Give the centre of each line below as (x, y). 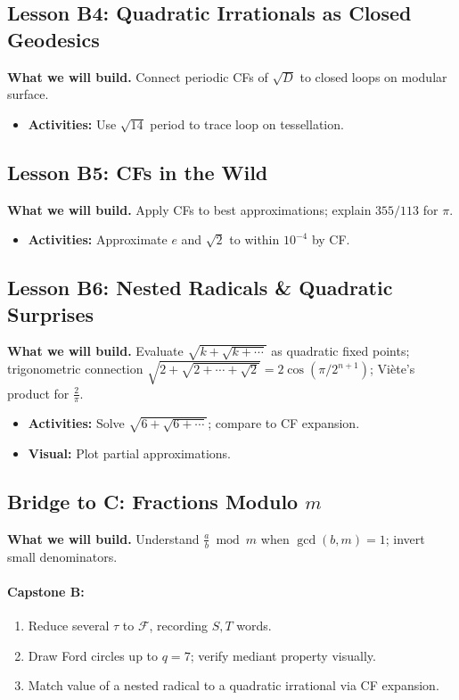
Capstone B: (46, 591)
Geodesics (53, 39)
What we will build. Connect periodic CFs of (138, 76)
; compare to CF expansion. (284, 423)
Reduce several (69, 625)
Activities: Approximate (98, 239)
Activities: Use (72, 124)
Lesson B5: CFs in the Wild (138, 172)
